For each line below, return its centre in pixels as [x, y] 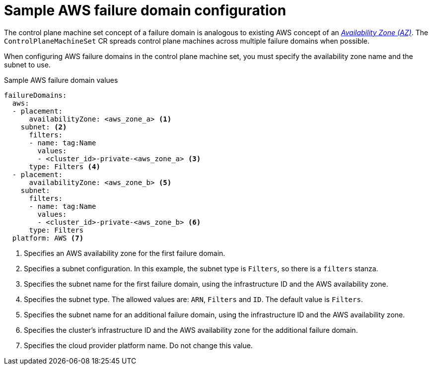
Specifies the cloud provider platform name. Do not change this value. [138, 345]
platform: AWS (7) [48, 238]
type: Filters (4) [65, 166]
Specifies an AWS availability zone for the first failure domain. [125, 253]
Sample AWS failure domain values [61, 80]
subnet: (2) [44, 127]
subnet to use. [27, 64]
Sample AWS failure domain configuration [145, 10]
